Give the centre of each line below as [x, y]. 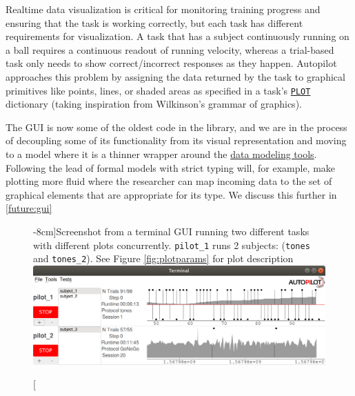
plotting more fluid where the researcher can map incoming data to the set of [169, 181]
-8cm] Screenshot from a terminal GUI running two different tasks [171, 231]
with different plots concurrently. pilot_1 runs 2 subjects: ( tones [172, 245]
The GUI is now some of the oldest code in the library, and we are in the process [176, 127]
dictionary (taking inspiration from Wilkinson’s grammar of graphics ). [154, 104]
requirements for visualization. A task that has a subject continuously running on [177, 36]
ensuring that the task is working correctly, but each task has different [154, 22]
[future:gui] [29, 208]
